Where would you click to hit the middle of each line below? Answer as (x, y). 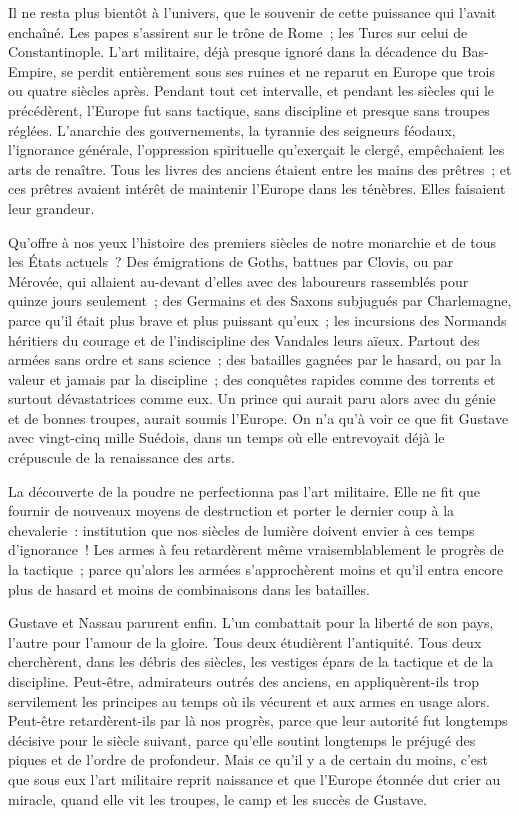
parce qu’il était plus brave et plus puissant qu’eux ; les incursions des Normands (257, 319)
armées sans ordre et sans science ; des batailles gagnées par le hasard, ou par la (255, 359)
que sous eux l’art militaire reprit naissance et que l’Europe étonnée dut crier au (254, 778)
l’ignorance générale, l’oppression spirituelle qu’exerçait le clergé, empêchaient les (256, 149)
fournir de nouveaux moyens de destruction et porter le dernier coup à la (231, 510)
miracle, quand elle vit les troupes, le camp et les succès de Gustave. (218, 798)
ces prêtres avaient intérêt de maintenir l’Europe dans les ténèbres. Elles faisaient (257, 188)
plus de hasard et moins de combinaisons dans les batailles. (189, 588)
